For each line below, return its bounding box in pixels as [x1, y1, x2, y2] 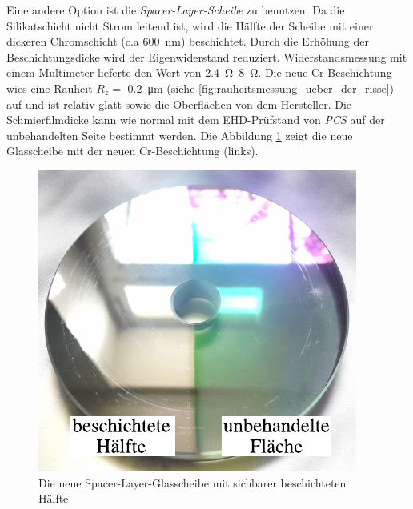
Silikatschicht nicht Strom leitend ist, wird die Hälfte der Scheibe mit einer [6, 17, 374, 34]
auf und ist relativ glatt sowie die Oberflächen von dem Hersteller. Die [6, 95, 352, 112]
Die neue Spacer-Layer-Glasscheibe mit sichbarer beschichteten [38, 474, 347, 491]
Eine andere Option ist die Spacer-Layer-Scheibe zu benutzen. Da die [6, 2, 345, 18]
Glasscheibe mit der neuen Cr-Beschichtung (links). [6, 142, 259, 159]
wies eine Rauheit [6, 79, 93, 96]
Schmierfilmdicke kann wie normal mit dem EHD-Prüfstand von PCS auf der [6, 111, 385, 128]
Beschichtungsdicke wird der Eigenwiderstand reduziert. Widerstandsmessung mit [6, 48, 407, 65]
